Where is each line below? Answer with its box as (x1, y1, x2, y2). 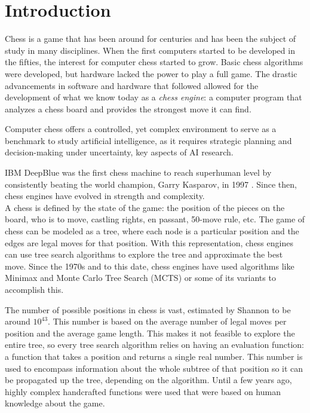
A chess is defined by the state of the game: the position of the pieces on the (5, 201, 285, 213)
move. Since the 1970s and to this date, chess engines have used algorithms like (5, 259, 294, 272)
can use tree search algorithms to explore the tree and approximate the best (5, 248, 283, 261)
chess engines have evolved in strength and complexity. (5, 189, 205, 202)
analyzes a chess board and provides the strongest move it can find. (5, 102, 251, 115)
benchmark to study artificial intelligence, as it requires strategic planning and (5, 134, 292, 146)
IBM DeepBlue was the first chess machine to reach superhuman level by (5, 166, 272, 179)
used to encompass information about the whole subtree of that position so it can (5, 362, 303, 374)
